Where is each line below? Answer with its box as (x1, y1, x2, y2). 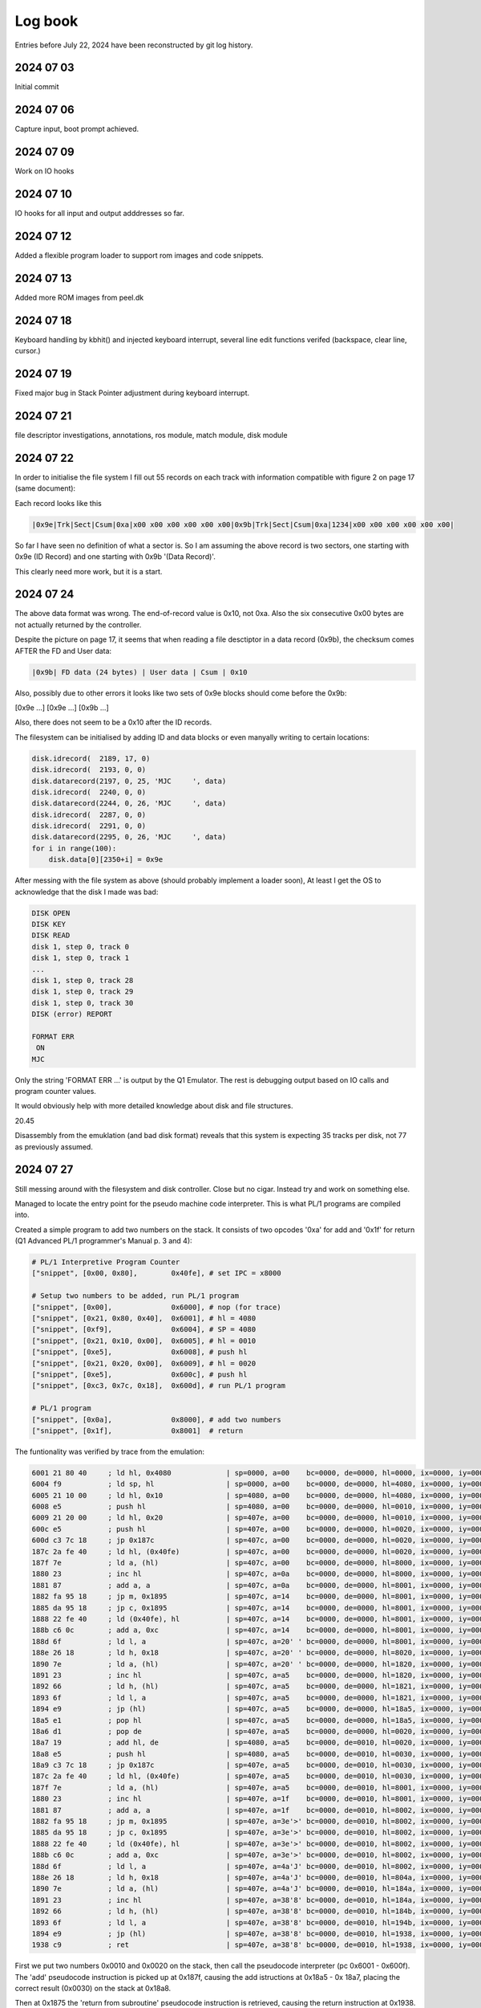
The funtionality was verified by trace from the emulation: (14, 1447, 204, 1456)
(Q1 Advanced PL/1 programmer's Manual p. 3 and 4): (14, 1236, 192, 1246)
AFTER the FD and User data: (14, 646, 112, 655)
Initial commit (14, 82, 59, 92)
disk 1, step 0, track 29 (31, 987, 134, 996)
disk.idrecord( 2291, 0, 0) (31, 822, 147, 831)
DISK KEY (31, 920, 67, 928)
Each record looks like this (14, 498, 102, 508)
